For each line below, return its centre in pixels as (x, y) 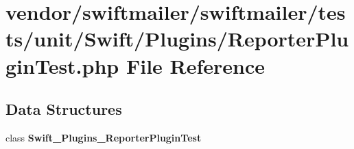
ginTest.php (62, 65)
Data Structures (64, 109)
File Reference (196, 65)
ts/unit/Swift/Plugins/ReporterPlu (177, 39)
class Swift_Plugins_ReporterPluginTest (104, 137)
